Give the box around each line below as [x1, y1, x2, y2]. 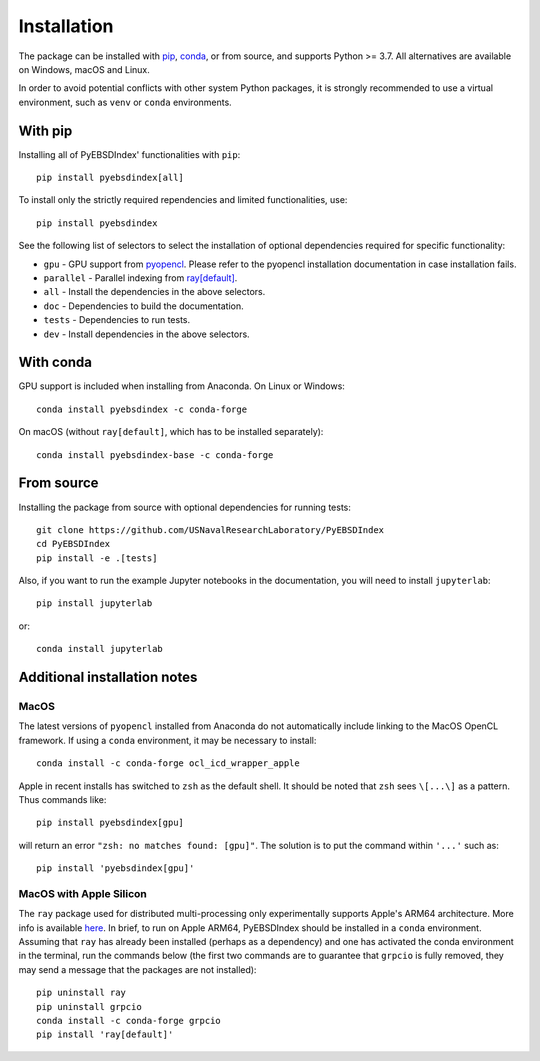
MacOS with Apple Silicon [18, 886, 147, 900]
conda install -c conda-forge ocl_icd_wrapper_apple [36, 758, 300, 769]
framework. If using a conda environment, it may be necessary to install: [18, 734, 317, 746]
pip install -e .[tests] [36, 552, 158, 564]
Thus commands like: [18, 793, 107, 805]
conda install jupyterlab [36, 643, 164, 655]
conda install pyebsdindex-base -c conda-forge [36, 449, 274, 460]
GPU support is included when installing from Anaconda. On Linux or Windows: [18, 380, 345, 392]
